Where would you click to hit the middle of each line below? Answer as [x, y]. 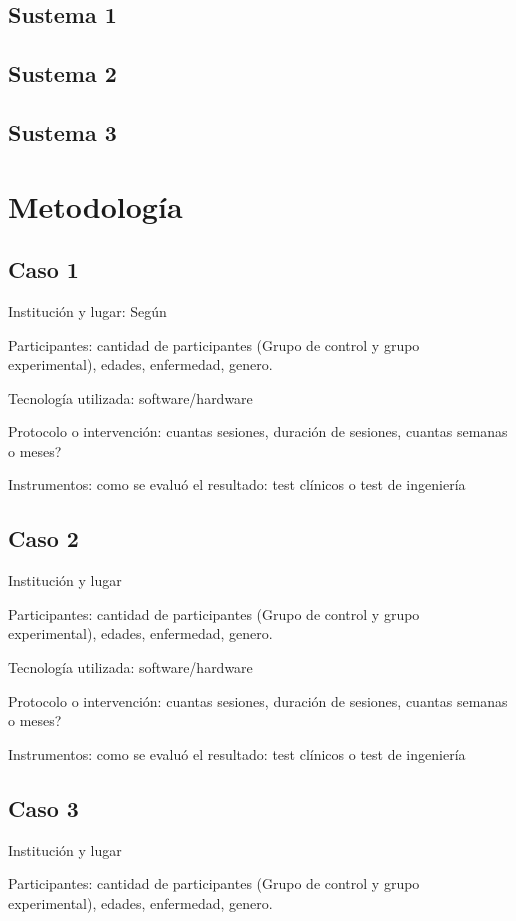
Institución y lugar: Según [87, 310]
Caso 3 [43, 807]
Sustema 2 [62, 73]
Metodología [95, 205]
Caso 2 [43, 538]
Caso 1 [43, 269]
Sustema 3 [62, 131]
